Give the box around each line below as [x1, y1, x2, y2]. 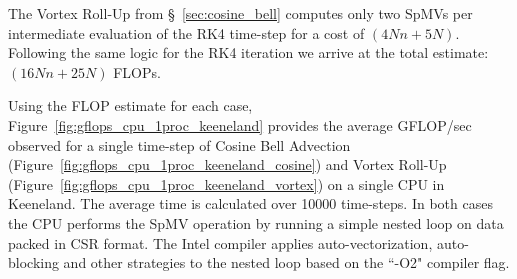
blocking [8, 252, 59, 273]
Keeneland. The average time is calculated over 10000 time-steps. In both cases [8, 193, 493, 214]
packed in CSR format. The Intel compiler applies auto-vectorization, [8, 232, 433, 253]
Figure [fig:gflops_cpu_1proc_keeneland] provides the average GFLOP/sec [8, 114, 472, 135]
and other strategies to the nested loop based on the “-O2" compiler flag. [63, 252, 510, 273]
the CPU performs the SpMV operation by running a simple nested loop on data [8, 212, 504, 233]
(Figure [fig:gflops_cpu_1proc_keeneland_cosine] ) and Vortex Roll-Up [8, 154, 447, 175]
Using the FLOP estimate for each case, [8, 95, 253, 116]
